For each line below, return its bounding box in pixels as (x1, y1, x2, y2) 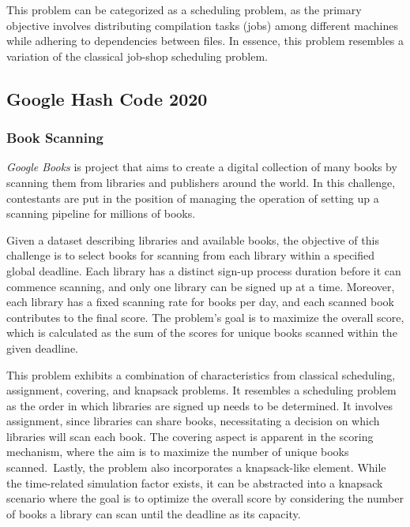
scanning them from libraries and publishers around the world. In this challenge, (6, 174, 396, 190)
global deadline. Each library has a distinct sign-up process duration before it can (6, 262, 401, 278)
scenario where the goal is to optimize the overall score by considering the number (6, 490, 404, 506)
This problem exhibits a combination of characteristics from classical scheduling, (6, 366, 396, 383)
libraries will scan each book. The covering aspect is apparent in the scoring (6, 428, 374, 444)
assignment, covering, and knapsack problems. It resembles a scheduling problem (6, 382, 397, 398)
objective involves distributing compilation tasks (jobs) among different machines (6, 17, 398, 33)
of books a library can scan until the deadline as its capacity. (6, 505, 301, 521)
